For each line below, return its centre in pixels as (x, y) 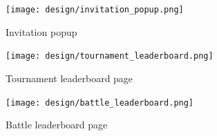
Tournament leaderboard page (69, 78)
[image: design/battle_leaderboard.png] (100, 103)
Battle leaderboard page (57, 125)
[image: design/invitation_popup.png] (95, 10)
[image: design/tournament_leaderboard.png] (110, 56)
